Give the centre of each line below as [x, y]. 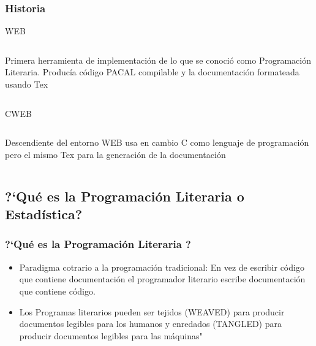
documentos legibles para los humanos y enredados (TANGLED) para [150, 324]
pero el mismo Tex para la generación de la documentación [115, 154]
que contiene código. [57, 291]
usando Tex [27, 84]
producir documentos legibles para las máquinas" [111, 335]
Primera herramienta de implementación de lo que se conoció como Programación [158, 60]
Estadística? [44, 214]
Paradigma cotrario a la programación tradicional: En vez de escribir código [162, 267]
